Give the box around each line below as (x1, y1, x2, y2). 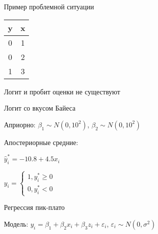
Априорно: (4, 119, 36, 129)
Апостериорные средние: (4, 137, 79, 147)
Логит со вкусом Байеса (4, 103, 76, 113)
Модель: (4, 218, 28, 229)
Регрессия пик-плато (4, 202, 65, 212)
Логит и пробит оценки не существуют (4, 86, 120, 96)
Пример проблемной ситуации (4, 1, 94, 11)
